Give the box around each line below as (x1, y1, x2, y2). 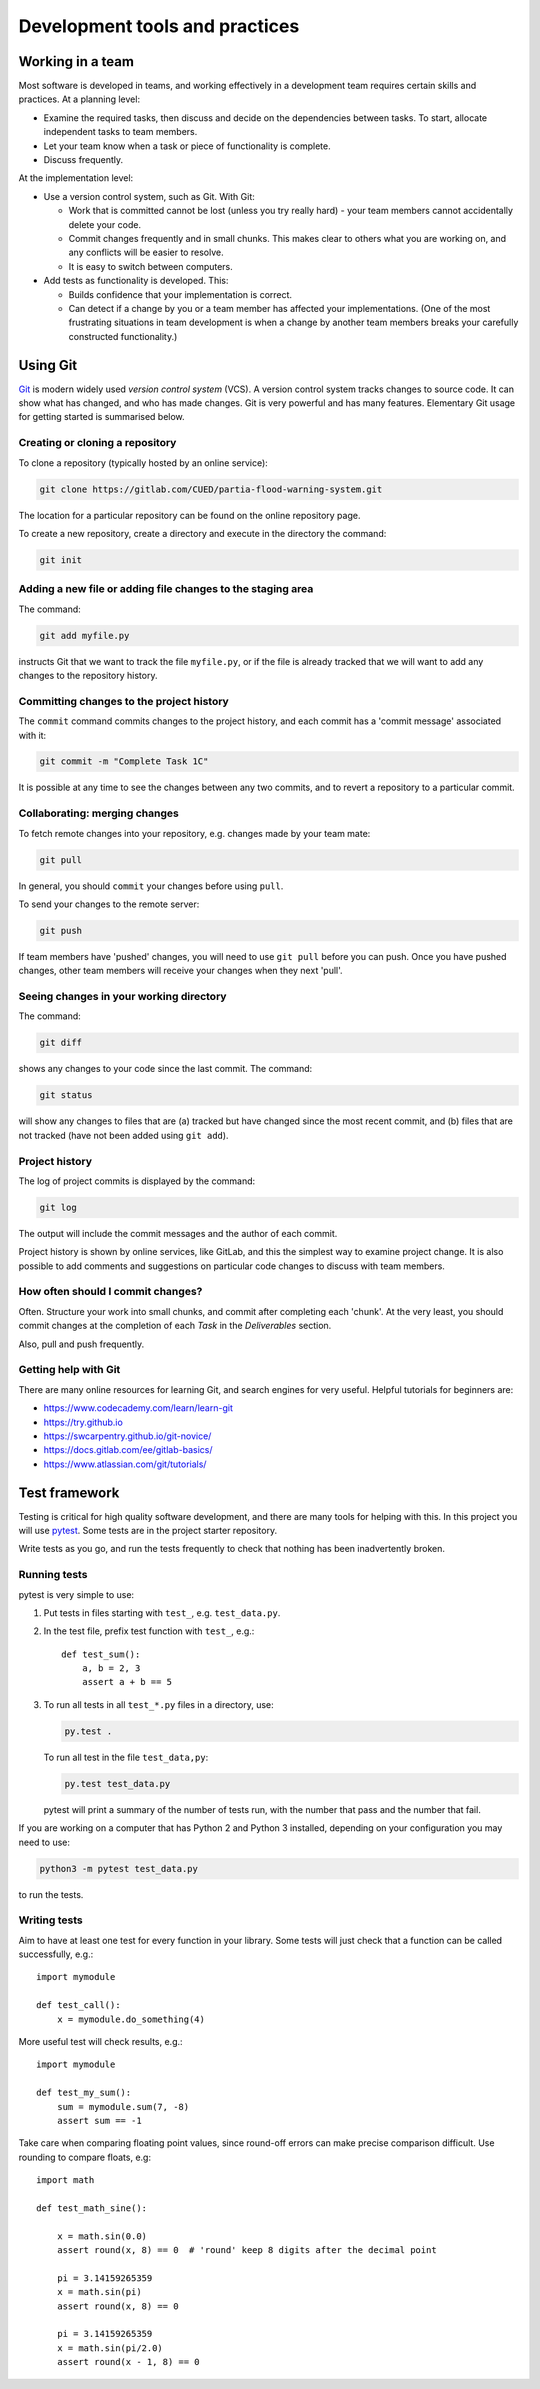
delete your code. (68, 218, 142, 230)
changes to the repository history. (18, 669, 158, 681)
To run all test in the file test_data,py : (43, 1751, 209, 1763)
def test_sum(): (61, 1648, 141, 1660)
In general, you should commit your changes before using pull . (18, 880, 284, 892)
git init (39, 554, 83, 565)
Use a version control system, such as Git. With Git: (43, 190, 255, 202)
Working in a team (18, 53, 135, 70)
